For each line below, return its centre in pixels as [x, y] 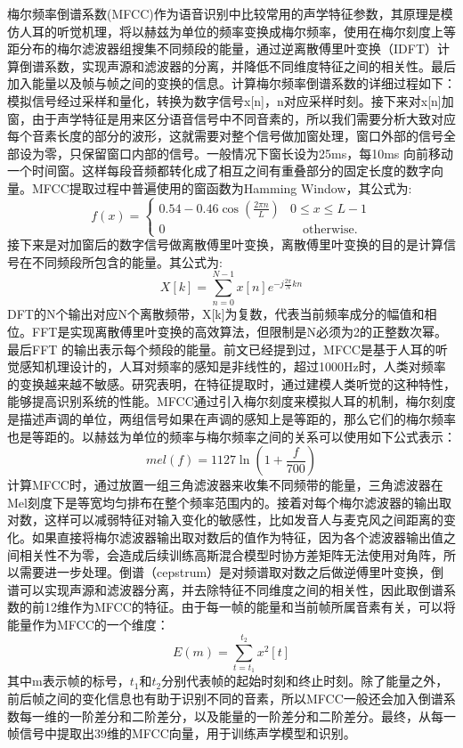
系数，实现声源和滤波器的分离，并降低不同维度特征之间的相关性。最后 [250, 65]
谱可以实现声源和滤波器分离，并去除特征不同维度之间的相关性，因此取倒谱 [225, 589]
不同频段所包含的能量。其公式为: [127, 261]
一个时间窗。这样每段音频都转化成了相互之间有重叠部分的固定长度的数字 [219, 171]
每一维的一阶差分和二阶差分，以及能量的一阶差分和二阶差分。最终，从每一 [237, 715]
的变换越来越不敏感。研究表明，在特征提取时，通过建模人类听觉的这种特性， [231, 383]
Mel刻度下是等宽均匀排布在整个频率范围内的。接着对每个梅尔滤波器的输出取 [229, 502]
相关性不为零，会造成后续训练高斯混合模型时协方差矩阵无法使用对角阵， [231, 554]
